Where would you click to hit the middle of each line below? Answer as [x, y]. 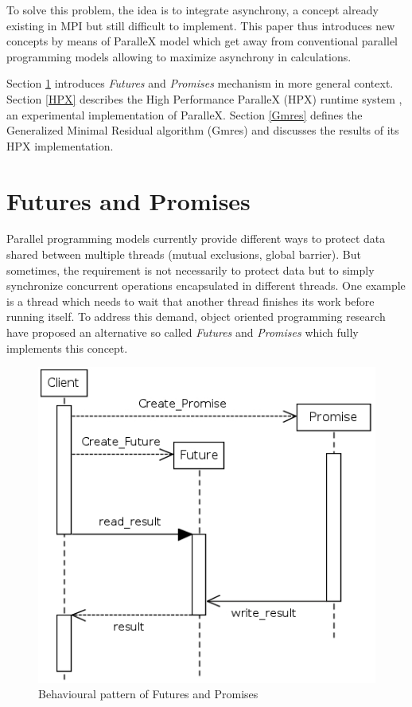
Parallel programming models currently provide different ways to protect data [196, 238]
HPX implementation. [60, 145]
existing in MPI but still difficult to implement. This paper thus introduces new [201, 25]
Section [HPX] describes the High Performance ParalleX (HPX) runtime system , [204, 98]
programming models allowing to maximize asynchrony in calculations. [179, 56]
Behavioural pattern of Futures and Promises [148, 694]
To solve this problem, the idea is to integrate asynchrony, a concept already [192, 10]
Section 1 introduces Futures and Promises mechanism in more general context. [200, 83]
